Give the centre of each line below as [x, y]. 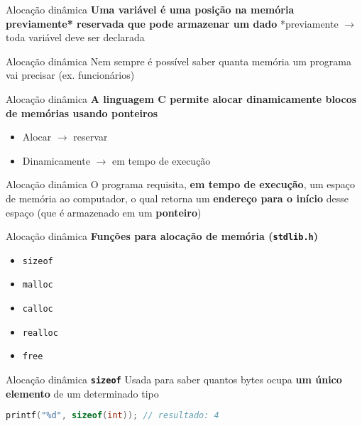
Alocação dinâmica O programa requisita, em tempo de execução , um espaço [181, 184]
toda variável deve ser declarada [75, 37]
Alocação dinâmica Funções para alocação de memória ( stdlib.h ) [162, 236]
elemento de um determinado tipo [82, 393]
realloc [40, 333]
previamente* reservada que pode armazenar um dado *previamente [172, 23]
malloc [38, 285]
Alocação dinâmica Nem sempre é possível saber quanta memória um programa [179, 61]
